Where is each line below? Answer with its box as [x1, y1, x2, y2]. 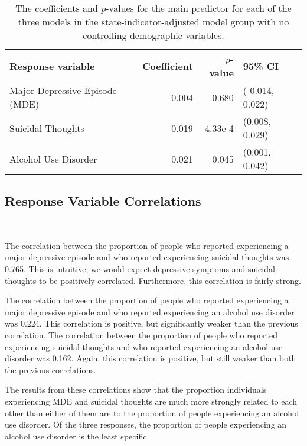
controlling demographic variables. [83, 28, 224, 42]
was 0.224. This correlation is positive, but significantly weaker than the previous [5, 317, 298, 329]
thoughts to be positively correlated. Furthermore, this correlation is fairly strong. [5, 274, 301, 286]
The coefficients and [15, 1, 98, 15]
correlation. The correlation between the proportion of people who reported [5, 328, 277, 341]
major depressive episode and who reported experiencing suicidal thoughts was [5, 251, 289, 263]
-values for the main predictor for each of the [106, 1, 292, 15]
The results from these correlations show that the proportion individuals [5, 383, 267, 396]
